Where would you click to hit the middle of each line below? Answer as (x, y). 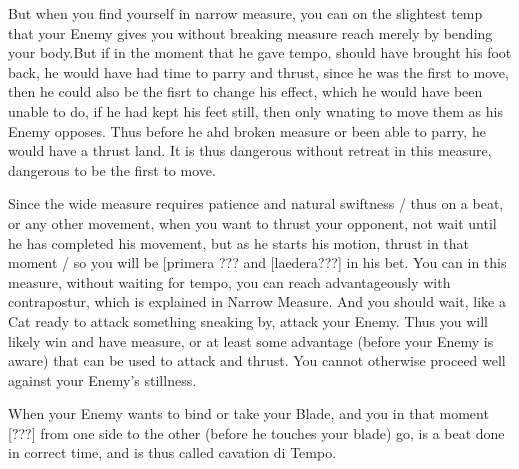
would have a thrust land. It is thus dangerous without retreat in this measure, (250, 150)
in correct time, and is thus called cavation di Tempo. (172, 452)
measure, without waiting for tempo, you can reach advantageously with (229, 281)
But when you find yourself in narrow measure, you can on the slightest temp (245, 13)
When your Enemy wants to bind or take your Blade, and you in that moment (248, 413)
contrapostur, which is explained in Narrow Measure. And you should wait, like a (257, 301)
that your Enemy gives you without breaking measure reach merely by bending (250, 32)
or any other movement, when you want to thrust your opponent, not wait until (252, 222)
